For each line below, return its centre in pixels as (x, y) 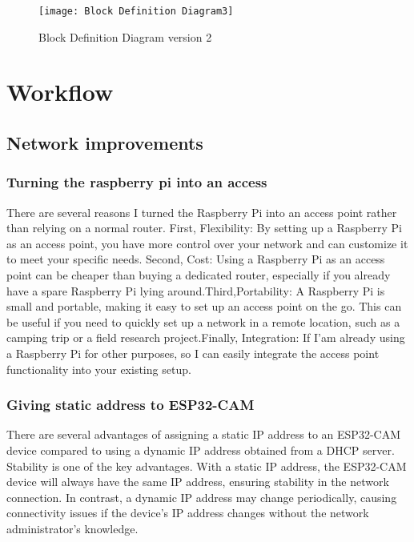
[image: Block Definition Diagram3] (136, 11)
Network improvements (105, 143)
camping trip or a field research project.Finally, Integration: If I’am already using (206, 337)
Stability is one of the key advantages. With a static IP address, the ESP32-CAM (207, 466)
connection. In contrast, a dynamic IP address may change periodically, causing (202, 497)
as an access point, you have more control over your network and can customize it (207, 243)
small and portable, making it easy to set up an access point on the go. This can (204, 306)
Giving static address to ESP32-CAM (131, 405)
